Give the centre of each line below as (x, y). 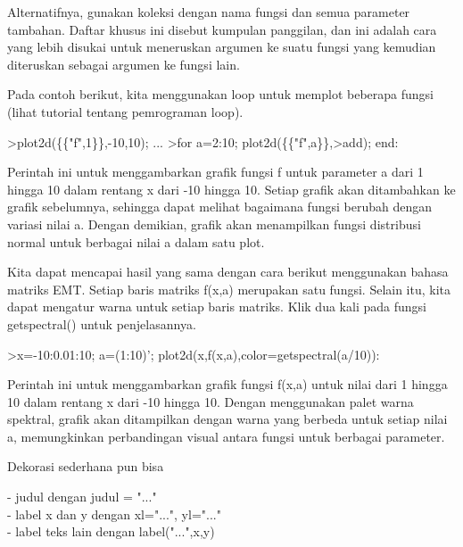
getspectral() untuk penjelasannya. (102, 323)
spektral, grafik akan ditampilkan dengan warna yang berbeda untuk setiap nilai (227, 419)
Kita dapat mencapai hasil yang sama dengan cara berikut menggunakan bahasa (228, 272)
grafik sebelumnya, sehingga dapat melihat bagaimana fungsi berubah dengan (219, 207)
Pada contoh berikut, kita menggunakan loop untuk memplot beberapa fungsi (220, 94)
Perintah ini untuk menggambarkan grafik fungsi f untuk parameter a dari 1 (215, 172)
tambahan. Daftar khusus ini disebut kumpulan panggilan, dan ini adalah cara (222, 29)
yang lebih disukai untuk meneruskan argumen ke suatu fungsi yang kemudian (222, 47)
